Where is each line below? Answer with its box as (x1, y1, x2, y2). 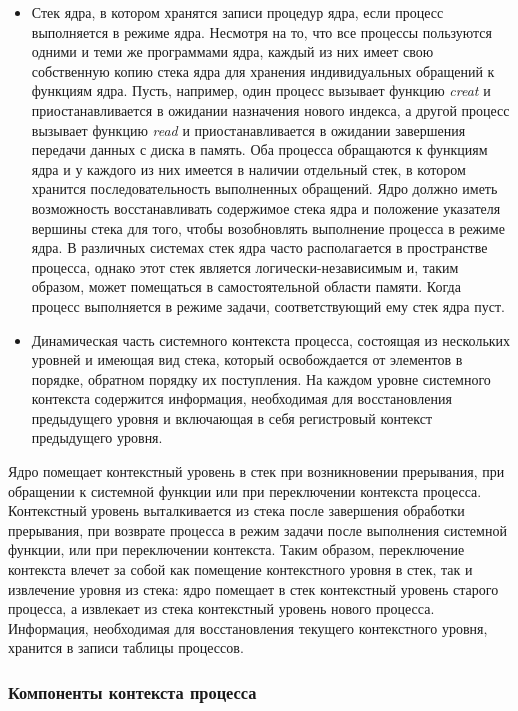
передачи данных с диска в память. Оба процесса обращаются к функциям (31, 139, 488, 160)
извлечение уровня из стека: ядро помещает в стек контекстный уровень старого (8, 578, 499, 599)
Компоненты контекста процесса (8, 679, 257, 704)
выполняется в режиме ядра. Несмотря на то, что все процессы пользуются (31, 21, 492, 42)
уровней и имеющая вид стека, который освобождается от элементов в (31, 349, 463, 370)
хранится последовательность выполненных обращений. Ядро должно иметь (31, 178, 498, 199)
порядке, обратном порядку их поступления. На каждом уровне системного (31, 368, 491, 389)
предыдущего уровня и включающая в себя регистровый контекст (31, 407, 433, 428)
